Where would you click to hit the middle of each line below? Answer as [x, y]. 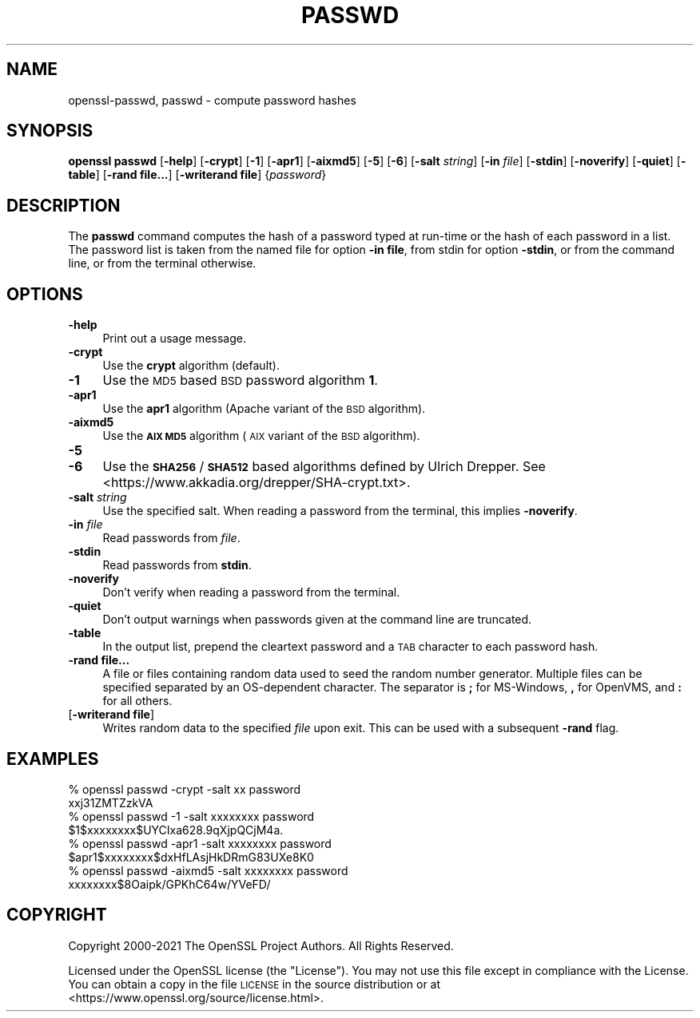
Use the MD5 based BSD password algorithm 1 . [240, 380]
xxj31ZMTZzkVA [111, 802]
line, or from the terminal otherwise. [162, 263]
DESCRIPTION [64, 205]
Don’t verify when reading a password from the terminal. [251, 592]
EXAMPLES [53, 759]
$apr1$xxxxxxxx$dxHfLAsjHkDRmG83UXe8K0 [191, 857]
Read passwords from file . [171, 538]
